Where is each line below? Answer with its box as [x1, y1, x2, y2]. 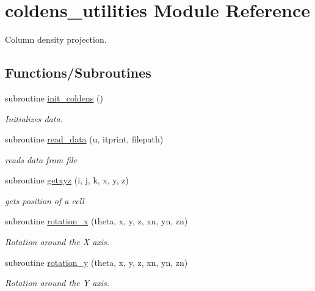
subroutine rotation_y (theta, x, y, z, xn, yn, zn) [5, 256, 188, 268]
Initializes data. [5, 112, 63, 125]
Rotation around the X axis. [5, 235, 110, 248]
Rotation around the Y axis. [5, 276, 110, 289]
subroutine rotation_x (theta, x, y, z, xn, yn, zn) [5, 215, 188, 227]
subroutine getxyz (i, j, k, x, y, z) [5, 174, 129, 186]
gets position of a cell [5, 194, 84, 207]
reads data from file [5, 153, 78, 166]
